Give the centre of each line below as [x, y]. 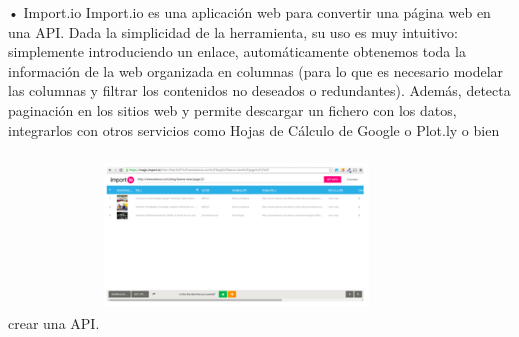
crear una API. [54, 323]
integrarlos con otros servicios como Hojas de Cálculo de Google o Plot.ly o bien [254, 129]
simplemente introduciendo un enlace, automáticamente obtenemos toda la [237, 51]
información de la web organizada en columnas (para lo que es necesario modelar [256, 70]
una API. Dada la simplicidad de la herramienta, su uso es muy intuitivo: [233, 31]
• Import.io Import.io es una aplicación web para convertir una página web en [249, 12]
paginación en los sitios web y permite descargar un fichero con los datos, [232, 109]
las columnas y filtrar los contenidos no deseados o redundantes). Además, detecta [259, 90]
